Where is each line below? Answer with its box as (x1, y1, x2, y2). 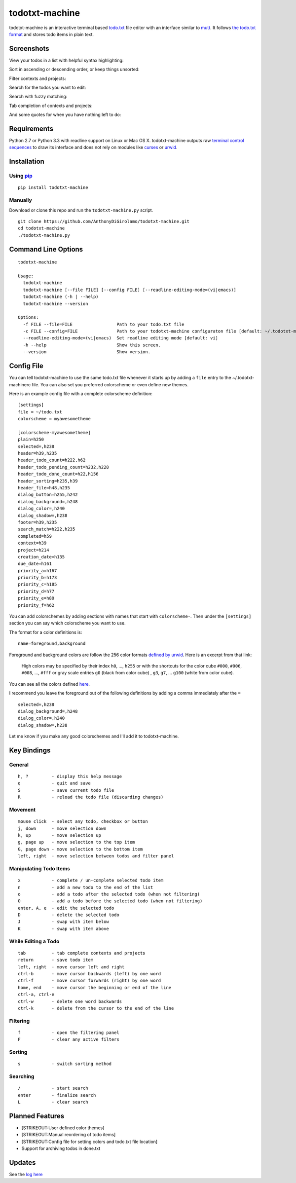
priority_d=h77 (18, 589, 55, 594)
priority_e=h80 (18, 595, 55, 601)
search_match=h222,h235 (18, 526, 75, 532)
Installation (9, 157, 44, 166)
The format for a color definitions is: (9, 629, 82, 635)
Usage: (18, 273, 34, 279)
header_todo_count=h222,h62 (18, 457, 86, 463)
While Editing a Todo (9, 938, 60, 945)
